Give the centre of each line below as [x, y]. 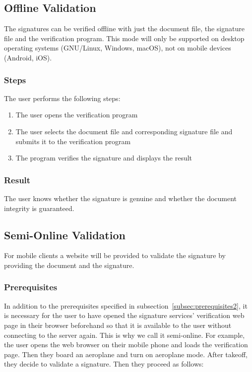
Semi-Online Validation [65, 235]
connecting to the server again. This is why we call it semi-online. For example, [125, 335]
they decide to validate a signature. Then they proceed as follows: [104, 364]
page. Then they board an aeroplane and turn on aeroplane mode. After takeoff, [126, 354]
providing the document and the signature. [69, 265]
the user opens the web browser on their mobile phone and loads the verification [126, 345]
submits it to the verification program [73, 141]
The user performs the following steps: [62, 98]
